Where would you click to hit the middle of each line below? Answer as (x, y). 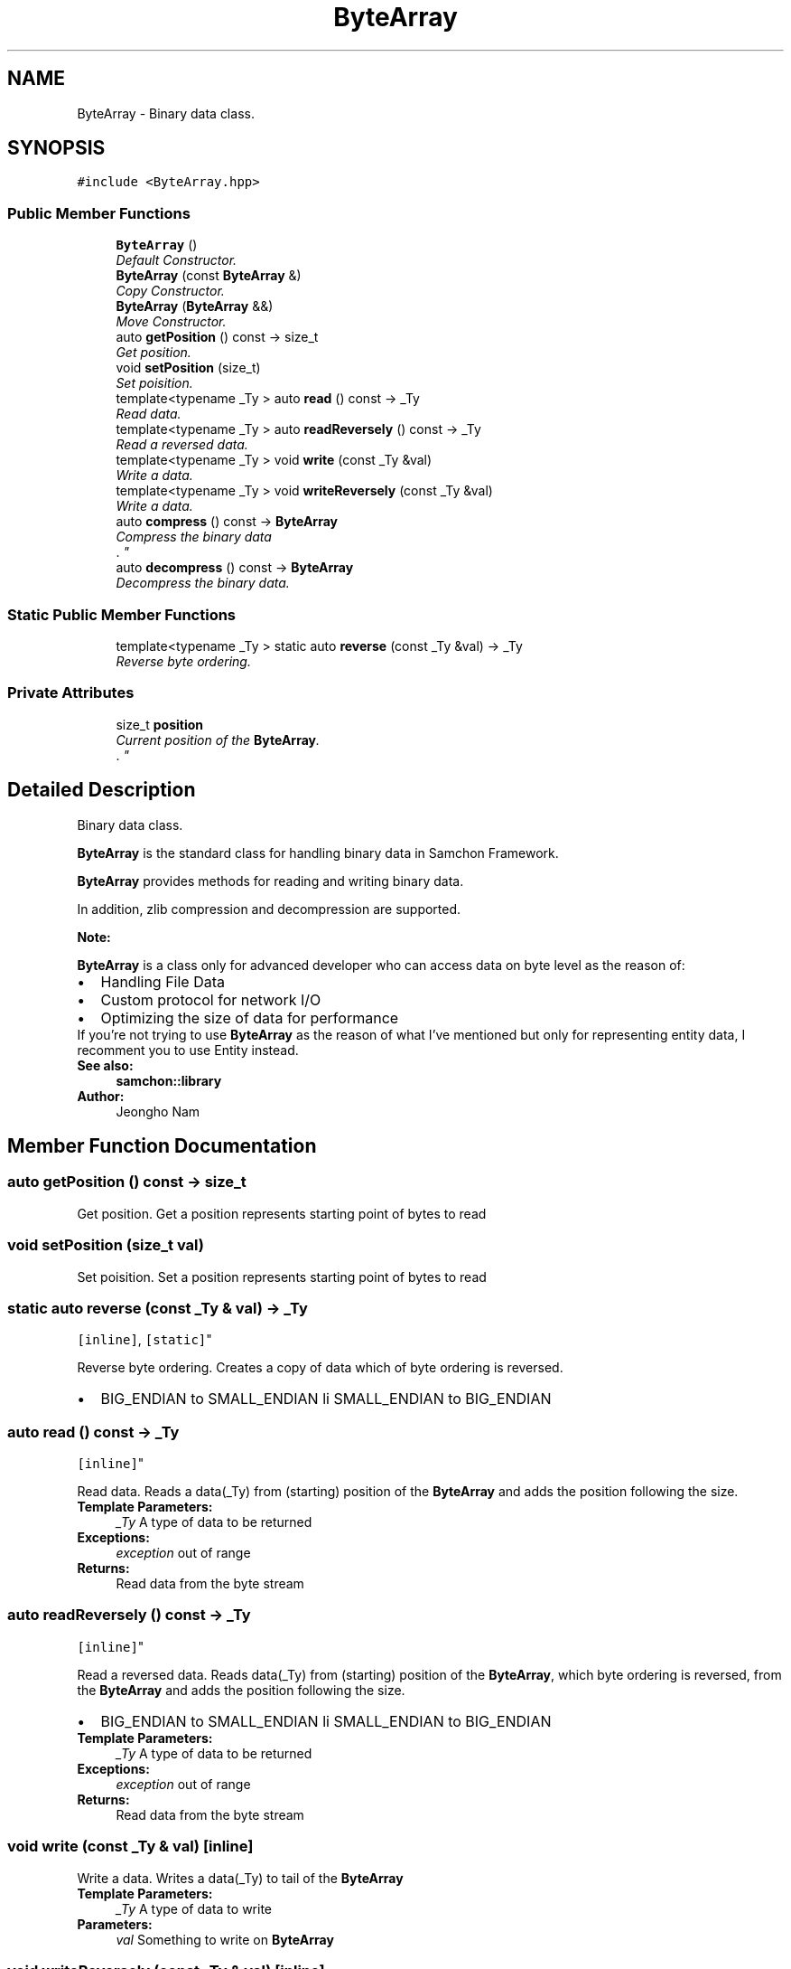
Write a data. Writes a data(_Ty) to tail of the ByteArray (240, 1878)
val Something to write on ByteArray (225, 1939)
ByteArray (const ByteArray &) (209, 276)
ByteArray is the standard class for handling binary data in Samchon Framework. (318, 853)
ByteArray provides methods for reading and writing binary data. (270, 881)
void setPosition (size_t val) (106, 1245)
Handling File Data (163, 981)
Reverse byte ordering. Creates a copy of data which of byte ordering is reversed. (320, 1368)
